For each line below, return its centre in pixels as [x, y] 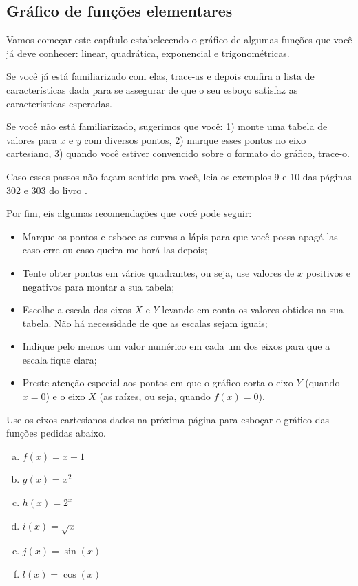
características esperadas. [60, 103]
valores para [32, 139]
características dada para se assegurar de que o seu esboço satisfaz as [152, 89]
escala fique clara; [60, 359]
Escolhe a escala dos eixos [77, 310]
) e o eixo [65, 396]
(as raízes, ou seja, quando [155, 396]
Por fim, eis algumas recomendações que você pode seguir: [129, 213]
